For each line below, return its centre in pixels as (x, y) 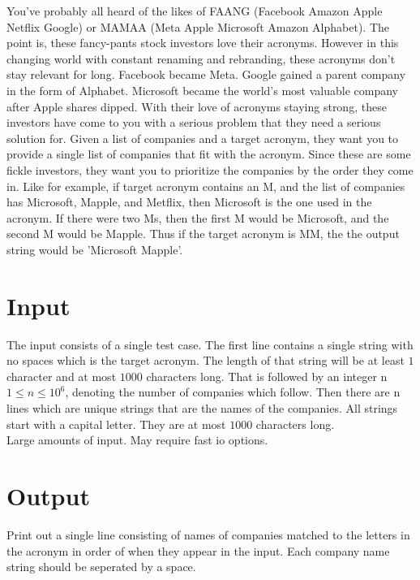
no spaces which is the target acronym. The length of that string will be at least (206, 360)
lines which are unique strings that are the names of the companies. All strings (202, 408)
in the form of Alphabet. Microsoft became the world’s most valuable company (202, 90)
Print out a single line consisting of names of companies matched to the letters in (208, 534)
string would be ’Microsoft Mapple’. (95, 249)
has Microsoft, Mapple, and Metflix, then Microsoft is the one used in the (189, 202)
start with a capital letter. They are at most (116, 424)
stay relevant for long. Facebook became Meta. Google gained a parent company (206, 74)
